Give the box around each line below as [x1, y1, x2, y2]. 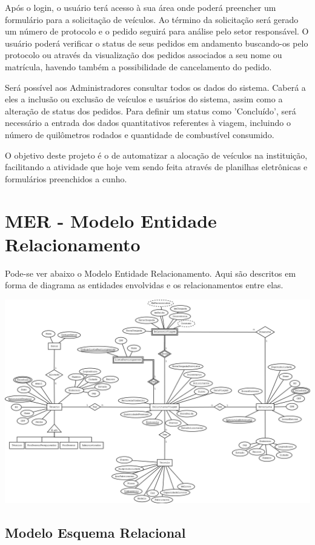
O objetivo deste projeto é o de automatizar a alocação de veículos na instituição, [5, 148, 308, 161]
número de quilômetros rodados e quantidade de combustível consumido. [5, 128, 274, 140]
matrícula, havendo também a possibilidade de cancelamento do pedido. [5, 60, 272, 73]
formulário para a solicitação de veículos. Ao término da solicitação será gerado [5, 13, 299, 25]
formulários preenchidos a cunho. [5, 172, 127, 185]
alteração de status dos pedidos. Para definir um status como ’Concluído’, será [5, 104, 296, 117]
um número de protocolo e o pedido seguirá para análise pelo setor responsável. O [5, 25, 309, 38]
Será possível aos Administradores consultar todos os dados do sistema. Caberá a [5, 81, 306, 93]
